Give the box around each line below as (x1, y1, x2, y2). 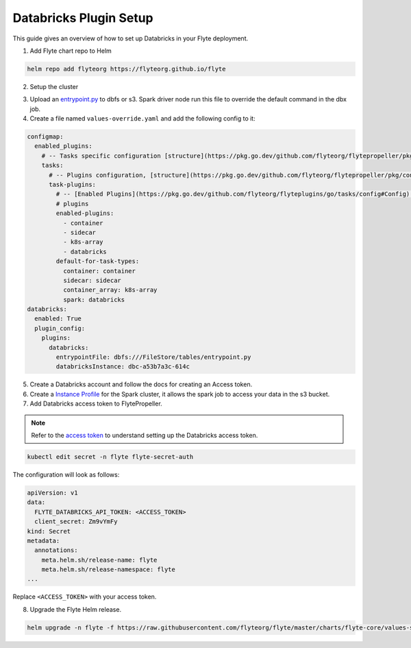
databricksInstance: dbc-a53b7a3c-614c (55, 363, 190, 371)
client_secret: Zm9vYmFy (34, 518, 118, 525)
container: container (62, 267, 136, 275)
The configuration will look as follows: (12, 470, 120, 479)
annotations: (34, 547, 78, 554)
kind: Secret (27, 527, 71, 535)
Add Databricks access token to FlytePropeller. (29, 399, 162, 408)
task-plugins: (49, 181, 96, 188)
